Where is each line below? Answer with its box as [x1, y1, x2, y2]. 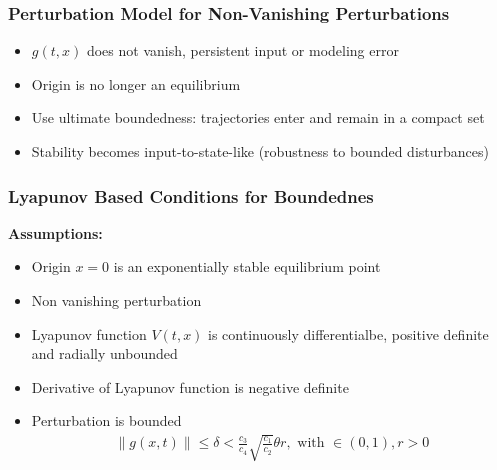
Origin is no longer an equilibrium [31, 73, 241, 94]
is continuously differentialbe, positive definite [208, 323, 489, 344]
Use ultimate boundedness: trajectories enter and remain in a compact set [31, 107, 485, 128]
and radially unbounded [31, 343, 178, 364]
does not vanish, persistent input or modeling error [86, 40, 399, 61]
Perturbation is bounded [31, 410, 182, 431]
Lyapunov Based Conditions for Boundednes [8, 183, 374, 208]
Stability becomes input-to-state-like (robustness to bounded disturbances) [31, 141, 489, 161]
